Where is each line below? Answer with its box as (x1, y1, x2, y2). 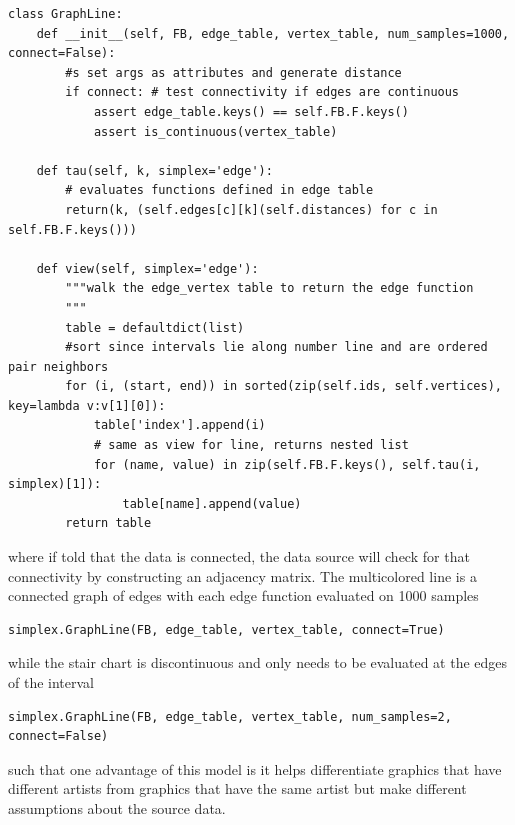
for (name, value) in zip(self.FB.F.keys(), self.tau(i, (93, 457, 481, 472)
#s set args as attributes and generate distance (65, 65, 402, 80)
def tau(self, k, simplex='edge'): (36, 163, 273, 178)
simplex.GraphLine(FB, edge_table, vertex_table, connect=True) (8, 622, 445, 637)
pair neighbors (8, 359, 109, 374)
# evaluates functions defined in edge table (65, 183, 374, 198)
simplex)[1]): (8, 477, 102, 492)
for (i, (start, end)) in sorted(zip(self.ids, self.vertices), (65, 379, 502, 394)
